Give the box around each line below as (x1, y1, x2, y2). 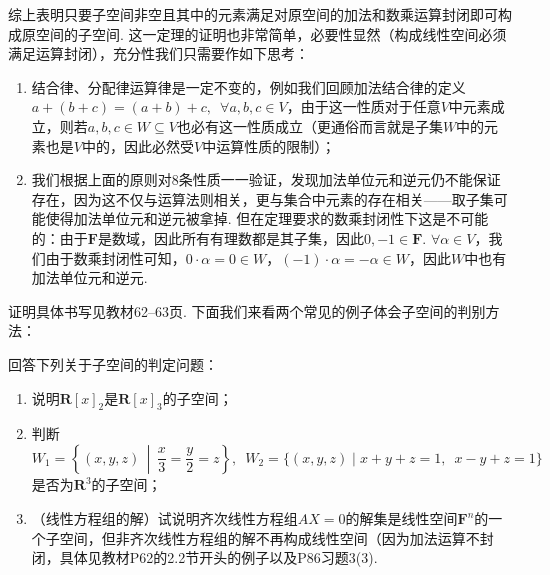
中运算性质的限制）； (202, 135, 336, 156)
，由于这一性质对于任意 (286, 96, 441, 117)
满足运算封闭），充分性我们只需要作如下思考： (8, 43, 309, 64)
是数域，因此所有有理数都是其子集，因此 (97, 227, 364, 248)
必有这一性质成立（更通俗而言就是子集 (190, 115, 443, 136)
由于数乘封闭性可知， (45, 247, 186, 268)
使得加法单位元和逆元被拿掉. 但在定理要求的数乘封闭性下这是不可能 (45, 208, 489, 229)
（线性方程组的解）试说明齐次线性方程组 (31, 508, 298, 529)
